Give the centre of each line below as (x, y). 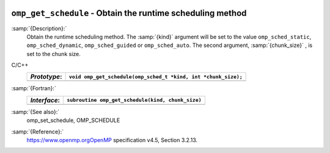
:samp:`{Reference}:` (38, 132)
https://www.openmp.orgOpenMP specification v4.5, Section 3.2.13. (112, 140)
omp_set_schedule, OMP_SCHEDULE (73, 120)
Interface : (45, 100)
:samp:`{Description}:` (39, 28)
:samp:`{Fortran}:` (34, 88)
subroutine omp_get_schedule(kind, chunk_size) (134, 100)
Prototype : (46, 77)
